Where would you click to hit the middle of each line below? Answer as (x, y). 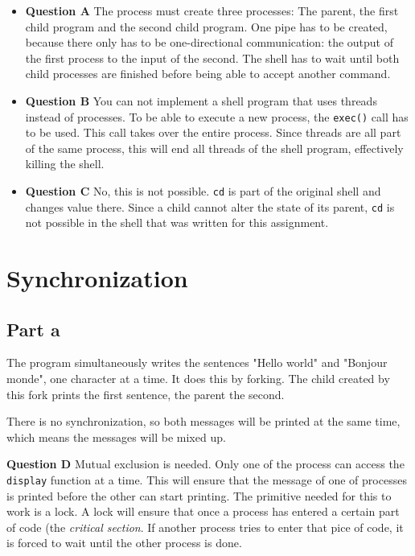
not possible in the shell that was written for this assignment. (177, 222)
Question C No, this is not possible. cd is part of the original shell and (203, 191)
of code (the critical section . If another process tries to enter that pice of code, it (205, 527)
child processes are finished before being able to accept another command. (208, 74)
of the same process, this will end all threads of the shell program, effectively (214, 148)
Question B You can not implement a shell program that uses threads (201, 100)
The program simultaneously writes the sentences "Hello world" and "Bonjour (197, 362)
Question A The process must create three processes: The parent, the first (212, 10)
